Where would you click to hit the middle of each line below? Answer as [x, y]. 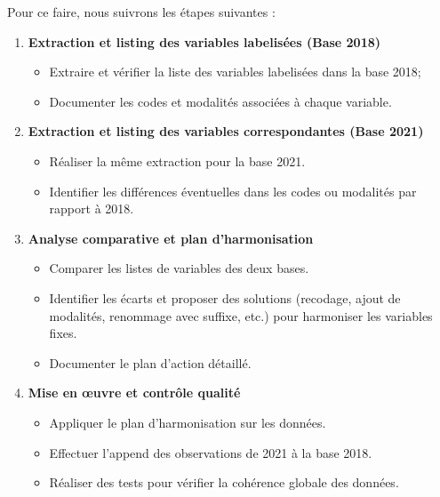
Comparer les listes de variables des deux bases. [179, 268]
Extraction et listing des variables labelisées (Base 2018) [204, 41]
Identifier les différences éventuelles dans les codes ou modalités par [233, 191]
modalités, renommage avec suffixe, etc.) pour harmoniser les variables [241, 315]
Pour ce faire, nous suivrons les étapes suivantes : [141, 12]
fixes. [63, 333]
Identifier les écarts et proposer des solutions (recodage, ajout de [225, 297]
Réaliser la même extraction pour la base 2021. [177, 160]
